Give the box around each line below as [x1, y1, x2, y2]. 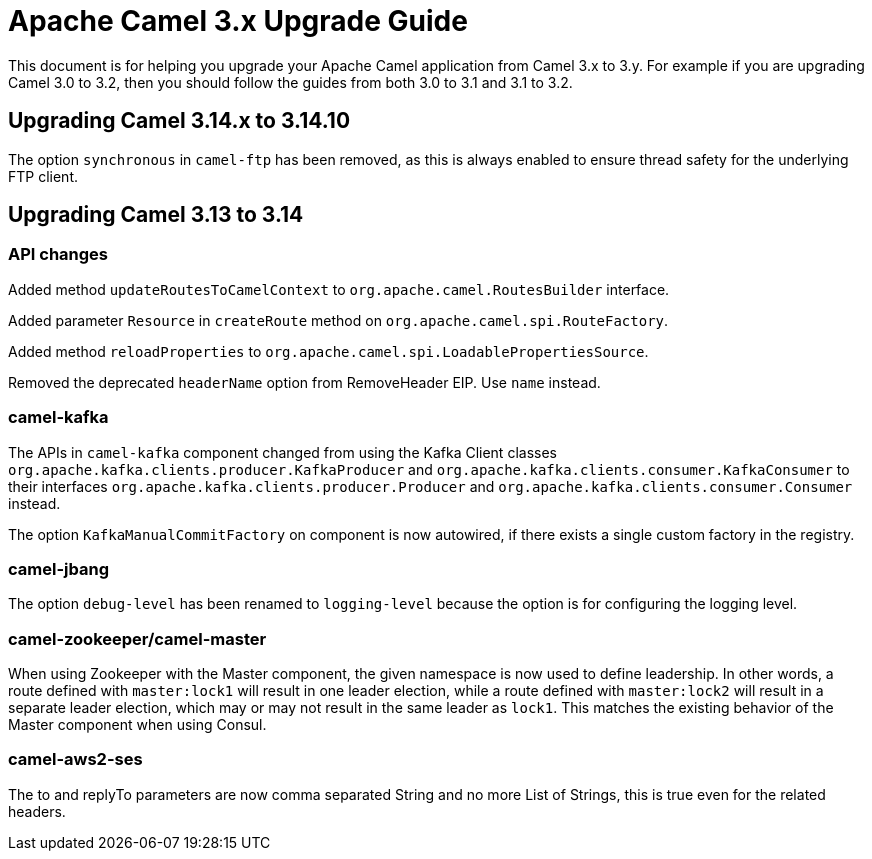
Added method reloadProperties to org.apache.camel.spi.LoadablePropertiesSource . [8, 342, 649, 360]
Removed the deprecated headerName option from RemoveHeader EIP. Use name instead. [8, 373, 601, 391]
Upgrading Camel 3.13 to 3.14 [8, 202, 304, 228]
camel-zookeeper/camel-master [8, 628, 267, 649]
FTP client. [8, 167, 79, 185]
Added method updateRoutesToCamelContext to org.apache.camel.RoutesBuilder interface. [8, 280, 670, 298]
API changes [8, 244, 109, 265]
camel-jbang [8, 558, 109, 579]
